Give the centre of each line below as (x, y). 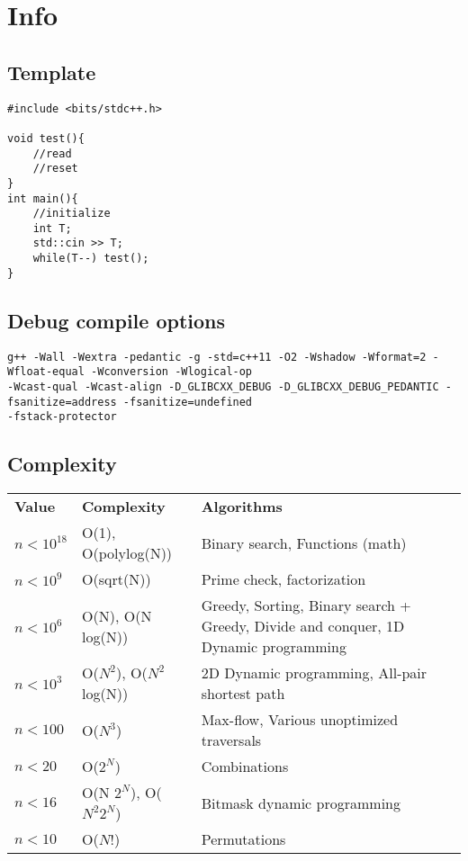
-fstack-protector (62, 417)
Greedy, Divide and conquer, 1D (303, 626)
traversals (231, 740)
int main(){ (43, 198)
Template (52, 72)
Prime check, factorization (283, 579)
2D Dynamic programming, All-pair (314, 673)
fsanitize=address (62, 402)
